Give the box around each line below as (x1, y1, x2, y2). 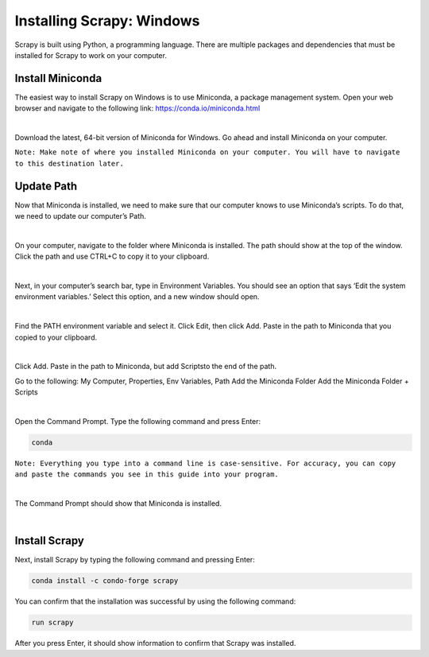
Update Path (14, 179, 78, 192)
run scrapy (31, 618, 74, 628)
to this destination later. (14, 159, 125, 168)
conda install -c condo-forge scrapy (31, 577, 179, 585)
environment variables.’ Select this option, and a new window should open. (14, 292, 260, 301)
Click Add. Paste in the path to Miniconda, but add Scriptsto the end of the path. (14, 362, 277, 371)
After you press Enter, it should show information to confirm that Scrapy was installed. (14, 639, 296, 648)
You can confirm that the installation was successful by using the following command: (14, 597, 296, 606)
